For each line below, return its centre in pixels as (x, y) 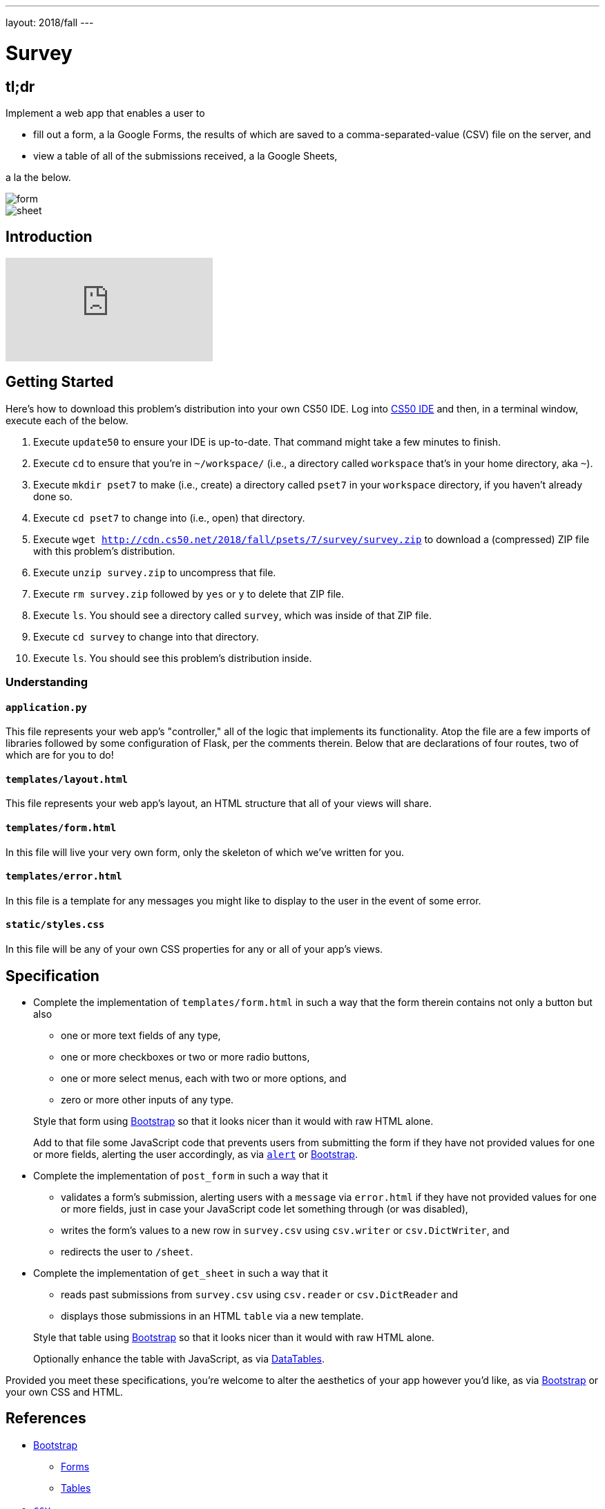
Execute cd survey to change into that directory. (146, 636)
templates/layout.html (67, 779)
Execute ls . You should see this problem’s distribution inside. (173, 658)
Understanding (47, 682)
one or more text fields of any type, (141, 1035)
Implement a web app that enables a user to (105, 113)
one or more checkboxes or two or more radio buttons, (185, 1056)
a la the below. (38, 177)
